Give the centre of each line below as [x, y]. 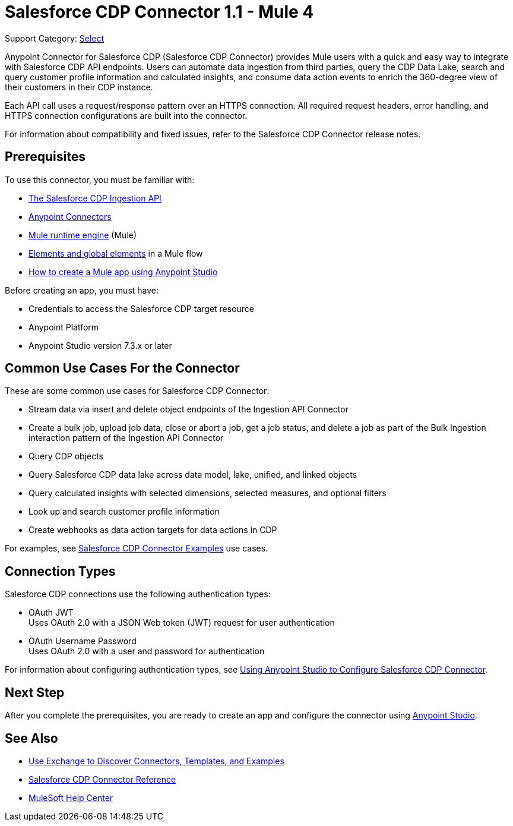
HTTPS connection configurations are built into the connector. [126, 115]
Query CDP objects [66, 456]
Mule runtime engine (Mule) [83, 235]
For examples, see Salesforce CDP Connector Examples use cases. [137, 548]
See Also [31, 738]
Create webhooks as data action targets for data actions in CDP [153, 530]
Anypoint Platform [64, 327]
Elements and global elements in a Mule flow [116, 253]
